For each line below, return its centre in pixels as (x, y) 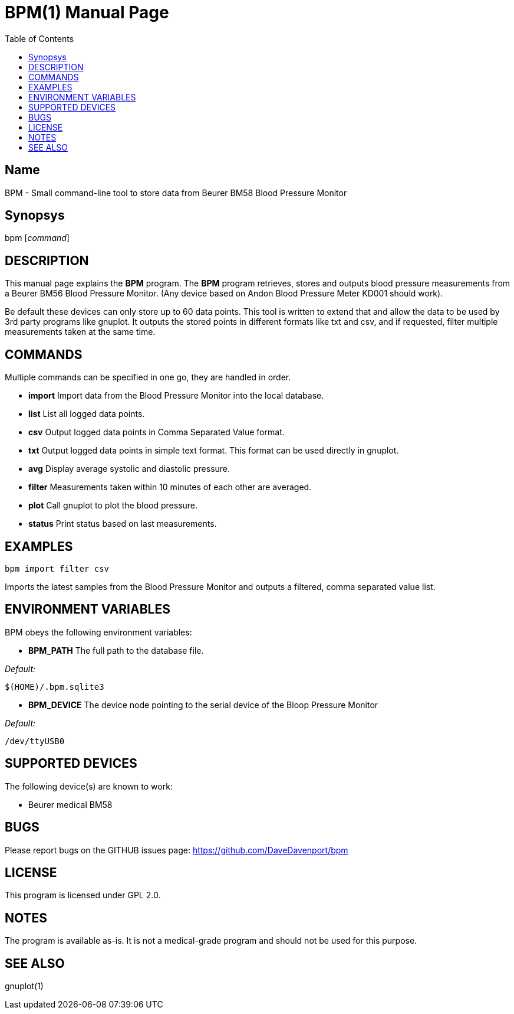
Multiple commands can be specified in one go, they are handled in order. (148, 377)
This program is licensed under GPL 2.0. (83, 895)
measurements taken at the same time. (80, 332)
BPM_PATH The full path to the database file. (116, 650)
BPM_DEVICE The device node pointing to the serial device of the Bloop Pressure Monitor (203, 705)
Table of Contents (39, 38)
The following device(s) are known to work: (89, 786)
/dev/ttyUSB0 (35, 741)
